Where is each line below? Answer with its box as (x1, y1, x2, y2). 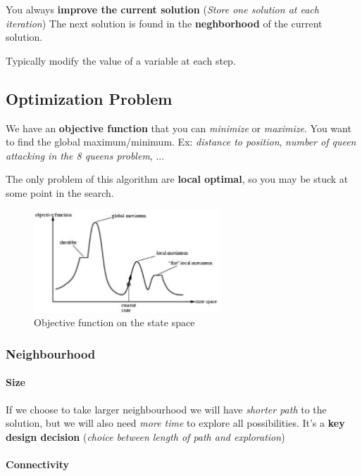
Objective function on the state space (34, 315, 195, 330)
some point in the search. (6, 185, 114, 200)
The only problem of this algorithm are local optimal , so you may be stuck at (6, 172, 349, 186)
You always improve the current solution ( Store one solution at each (6, 2, 319, 16)
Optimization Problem (6, 87, 173, 109)
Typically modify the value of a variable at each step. (6, 53, 236, 67)
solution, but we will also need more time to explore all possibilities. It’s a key (6, 416, 345, 430)
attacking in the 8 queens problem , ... (6, 148, 165, 162)
